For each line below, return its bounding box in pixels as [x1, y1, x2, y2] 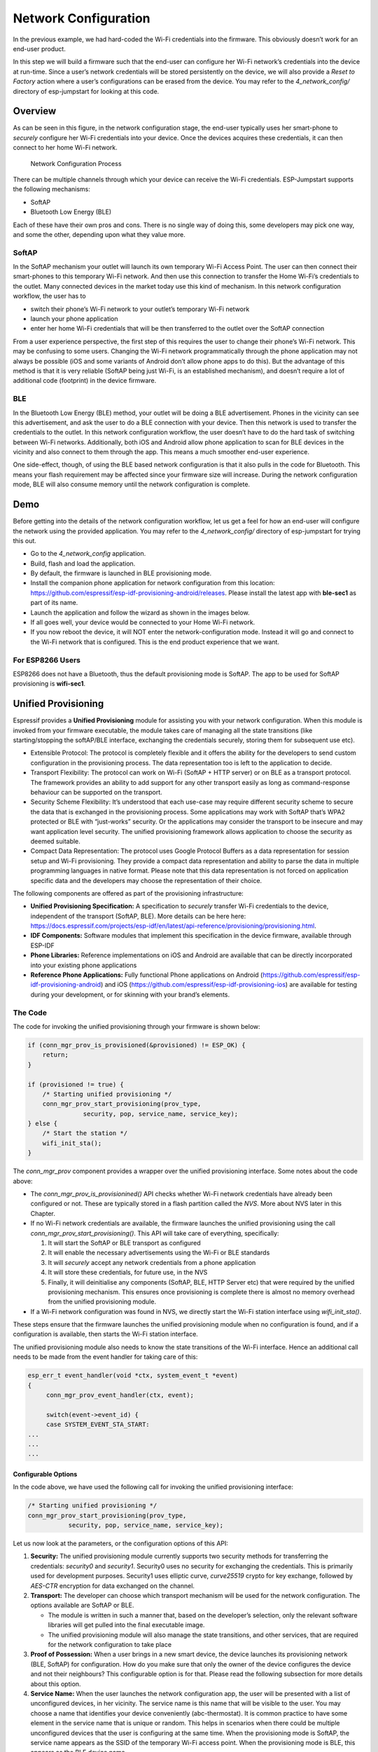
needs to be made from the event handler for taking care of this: [13, 1353, 198, 1361]
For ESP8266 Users [13, 655, 80, 665]
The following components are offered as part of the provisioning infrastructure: [13, 889, 244, 897]
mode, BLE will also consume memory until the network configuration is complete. [13, 480, 251, 488]
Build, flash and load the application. [30, 559, 136, 568]
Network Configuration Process [30, 159, 122, 167]
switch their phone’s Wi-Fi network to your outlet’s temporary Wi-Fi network [30, 305, 250, 313]
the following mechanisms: [13, 185, 90, 193]
